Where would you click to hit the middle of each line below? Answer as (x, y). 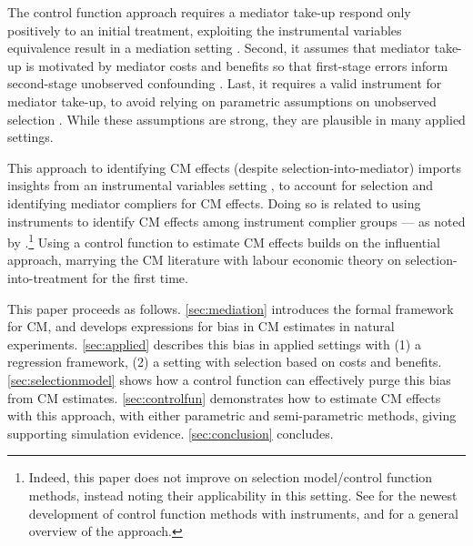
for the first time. (140, 277)
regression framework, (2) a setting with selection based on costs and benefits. (225, 362)
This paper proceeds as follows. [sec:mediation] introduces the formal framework (231, 308)
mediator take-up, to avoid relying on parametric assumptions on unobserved (222, 101)
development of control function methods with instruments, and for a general (243, 513)
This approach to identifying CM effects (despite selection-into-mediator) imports (235, 167)
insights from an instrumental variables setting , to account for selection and (221, 185)
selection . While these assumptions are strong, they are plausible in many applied (236, 119)
